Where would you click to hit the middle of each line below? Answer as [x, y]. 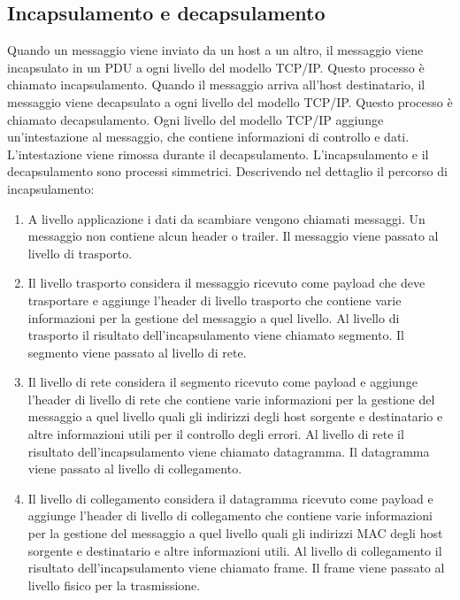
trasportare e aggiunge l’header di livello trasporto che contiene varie [215, 300]
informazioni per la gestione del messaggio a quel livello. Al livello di [214, 317]
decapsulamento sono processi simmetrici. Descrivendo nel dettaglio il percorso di [227, 171]
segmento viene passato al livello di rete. [137, 352]
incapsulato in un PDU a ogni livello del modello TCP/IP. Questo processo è [216, 67]
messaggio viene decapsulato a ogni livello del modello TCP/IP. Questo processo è [230, 101]
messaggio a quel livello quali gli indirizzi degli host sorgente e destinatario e [235, 416]
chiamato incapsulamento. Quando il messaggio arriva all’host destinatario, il [216, 85]
